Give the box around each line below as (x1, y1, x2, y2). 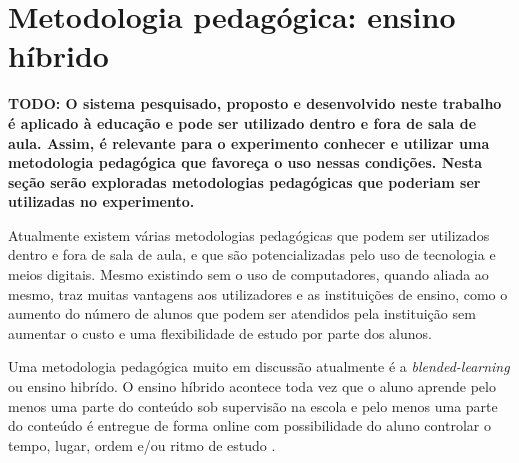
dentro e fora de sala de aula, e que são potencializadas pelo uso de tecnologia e (8, 244, 496, 265)
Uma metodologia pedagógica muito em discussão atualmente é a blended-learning (8, 356, 510, 377)
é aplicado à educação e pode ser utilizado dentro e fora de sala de (8, 112, 477, 133)
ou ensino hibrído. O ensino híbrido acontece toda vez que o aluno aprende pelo (8, 376, 496, 397)
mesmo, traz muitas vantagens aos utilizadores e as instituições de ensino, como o (8, 283, 508, 304)
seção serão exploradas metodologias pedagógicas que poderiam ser (8, 171, 481, 192)
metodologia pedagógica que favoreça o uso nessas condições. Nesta (8, 152, 483, 173)
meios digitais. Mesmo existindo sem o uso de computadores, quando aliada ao (8, 264, 489, 285)
